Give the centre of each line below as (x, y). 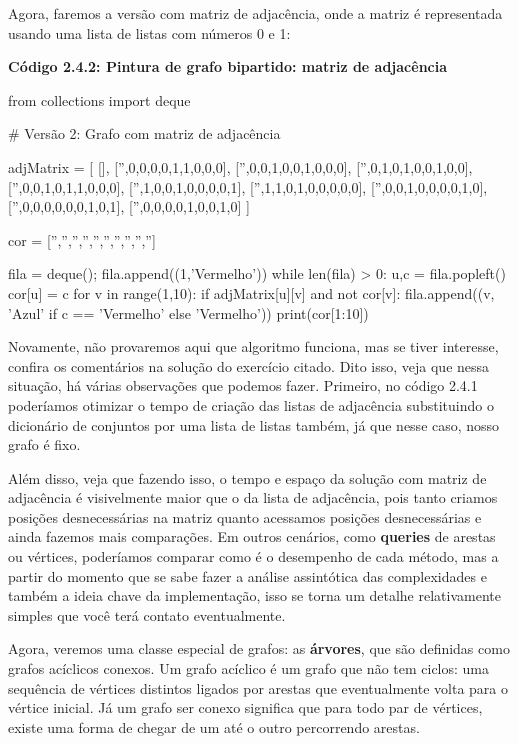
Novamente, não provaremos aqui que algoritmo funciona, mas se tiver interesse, (253, 346)
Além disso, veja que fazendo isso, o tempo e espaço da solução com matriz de (247, 477)
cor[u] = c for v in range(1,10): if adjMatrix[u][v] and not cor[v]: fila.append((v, (251, 292)
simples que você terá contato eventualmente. (147, 614)
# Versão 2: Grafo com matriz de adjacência (144, 133)
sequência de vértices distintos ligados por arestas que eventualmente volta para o (258, 687)
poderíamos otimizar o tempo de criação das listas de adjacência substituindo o (251, 404)
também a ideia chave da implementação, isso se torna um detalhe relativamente (254, 595)
